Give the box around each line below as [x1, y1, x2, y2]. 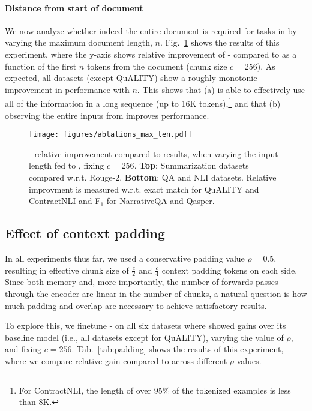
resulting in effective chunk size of [5, 263, 129, 276]
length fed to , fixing [29, 159, 104, 172]
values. [236, 355, 262, 367]
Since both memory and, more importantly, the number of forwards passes [5, 275, 278, 288]
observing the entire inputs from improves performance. [5, 109, 209, 121]
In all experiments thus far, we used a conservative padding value [5, 252, 245, 265]
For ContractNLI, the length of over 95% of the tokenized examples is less [19, 383, 291, 396]
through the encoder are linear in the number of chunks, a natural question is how [5, 287, 307, 300]
